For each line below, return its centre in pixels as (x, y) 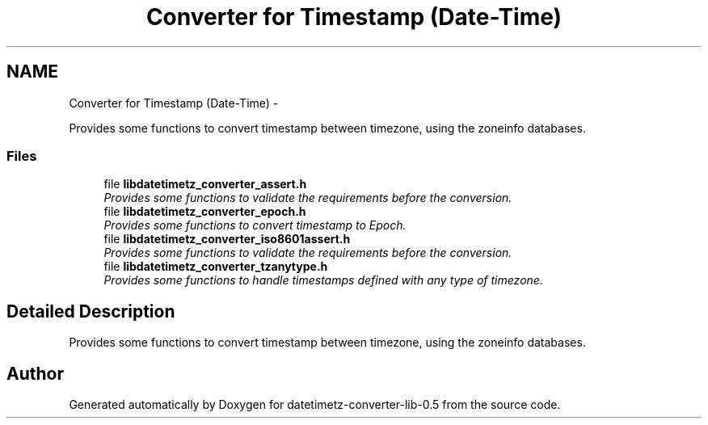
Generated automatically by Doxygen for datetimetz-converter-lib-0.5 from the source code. (315, 405)
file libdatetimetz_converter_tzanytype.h (216, 267)
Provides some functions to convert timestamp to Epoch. (255, 225)
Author (35, 373)
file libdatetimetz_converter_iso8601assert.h (227, 239)
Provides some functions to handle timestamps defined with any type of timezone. (323, 280)
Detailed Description (91, 311)
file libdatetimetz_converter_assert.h (205, 184)
